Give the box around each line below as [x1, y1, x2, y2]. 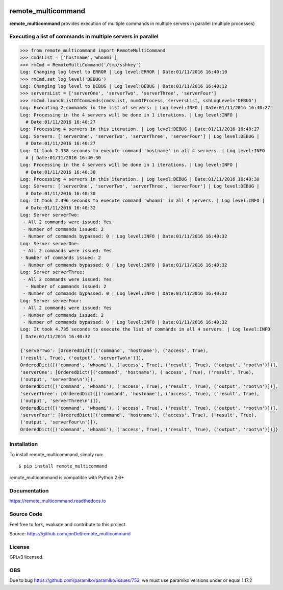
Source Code [9, 511, 43, 518]
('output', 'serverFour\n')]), [20, 419, 99, 425]
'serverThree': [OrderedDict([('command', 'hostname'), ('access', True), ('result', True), [20, 391, 260, 396]
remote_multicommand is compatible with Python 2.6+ [9, 475, 124, 481]
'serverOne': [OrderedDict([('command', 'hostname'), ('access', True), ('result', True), [20, 369, 254, 375]
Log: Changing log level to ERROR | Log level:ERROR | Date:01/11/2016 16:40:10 [20, 69, 227, 75]
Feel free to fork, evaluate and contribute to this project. [9, 521, 127, 527]
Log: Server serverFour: [20, 298, 83, 303]
